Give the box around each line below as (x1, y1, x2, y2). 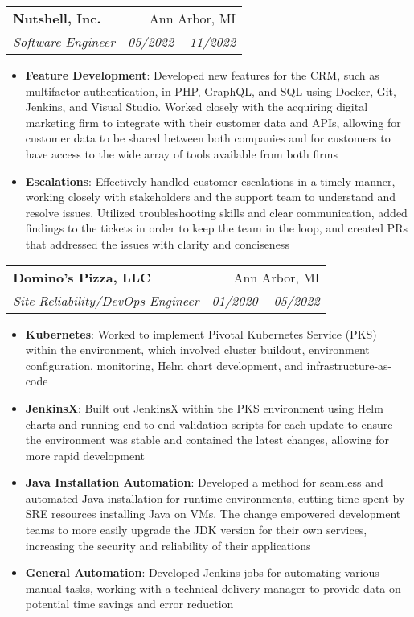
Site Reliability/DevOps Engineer (13, 290, 199, 310)
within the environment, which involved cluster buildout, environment (25, 341, 370, 358)
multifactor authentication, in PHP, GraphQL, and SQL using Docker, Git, (25, 82, 396, 99)
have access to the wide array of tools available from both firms (25, 145, 338, 162)
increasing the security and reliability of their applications (25, 537, 311, 553)
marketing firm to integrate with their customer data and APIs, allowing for (25, 113, 401, 130)
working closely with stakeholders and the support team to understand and (25, 188, 396, 205)
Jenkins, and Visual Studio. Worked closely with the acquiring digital (25, 98, 368, 115)
